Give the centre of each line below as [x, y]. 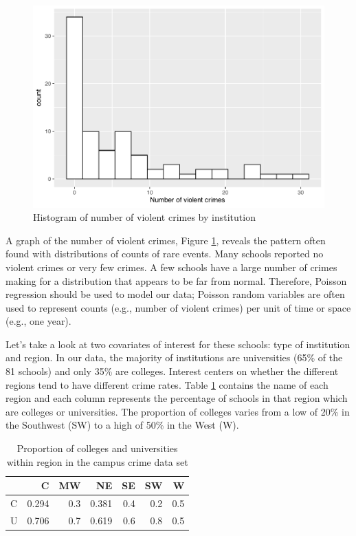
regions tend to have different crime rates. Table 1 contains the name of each [167, 384]
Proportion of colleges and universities [97, 448]
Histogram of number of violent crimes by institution [144, 217]
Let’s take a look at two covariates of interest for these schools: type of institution [178, 344]
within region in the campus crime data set [97, 461]
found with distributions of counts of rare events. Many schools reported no [165, 254]
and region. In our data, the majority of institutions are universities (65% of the [174, 357]
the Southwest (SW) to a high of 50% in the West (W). [122, 425]
